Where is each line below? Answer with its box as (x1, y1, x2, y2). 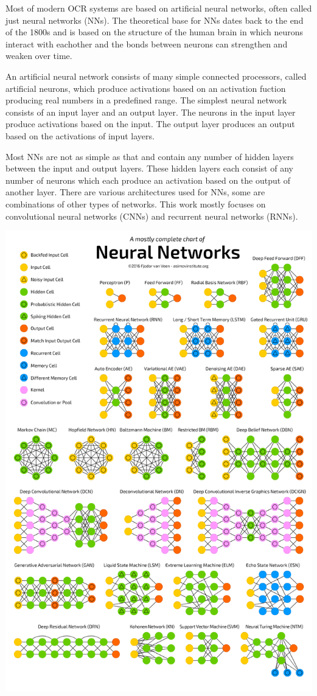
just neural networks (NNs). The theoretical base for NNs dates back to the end (5, 13, 304, 26)
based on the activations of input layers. (5, 129, 155, 142)
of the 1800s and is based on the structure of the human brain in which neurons (5, 26, 304, 38)
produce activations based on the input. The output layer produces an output (5, 117, 295, 130)
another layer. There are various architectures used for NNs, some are (5, 186, 265, 198)
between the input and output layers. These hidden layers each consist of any (5, 162, 293, 175)
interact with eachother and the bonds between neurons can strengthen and (5, 37, 288, 50)
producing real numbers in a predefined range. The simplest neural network (5, 94, 287, 106)
